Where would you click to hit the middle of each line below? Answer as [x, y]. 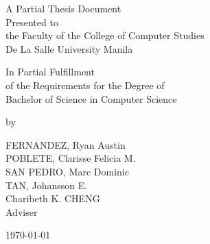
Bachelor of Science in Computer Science [91, 98]
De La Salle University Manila [69, 48]
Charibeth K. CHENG [53, 198]
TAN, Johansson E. [47, 185]
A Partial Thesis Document [63, 8]
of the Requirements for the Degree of [85, 85]
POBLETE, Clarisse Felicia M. [71, 158]
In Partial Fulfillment [50, 72]
